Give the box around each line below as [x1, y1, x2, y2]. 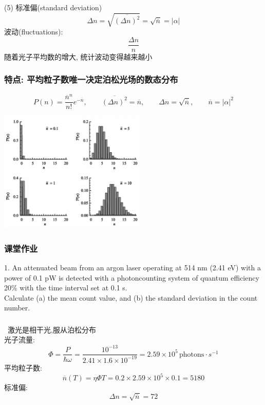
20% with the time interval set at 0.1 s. [4, 282, 127, 293]
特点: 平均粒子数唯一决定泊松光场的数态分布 [4, 73, 178, 86]
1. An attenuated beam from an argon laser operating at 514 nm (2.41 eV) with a [4, 262, 261, 272]
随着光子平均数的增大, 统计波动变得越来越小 [4, 51, 153, 62]
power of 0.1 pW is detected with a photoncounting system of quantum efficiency [4, 272, 259, 283]
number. [4, 302, 30, 313]
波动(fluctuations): [4, 26, 63, 37]
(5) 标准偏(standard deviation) [4, 2, 102, 12]
